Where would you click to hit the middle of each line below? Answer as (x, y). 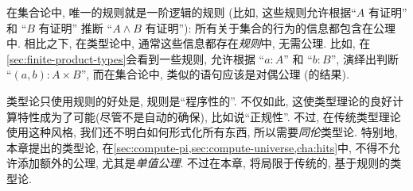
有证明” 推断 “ (76, 27)
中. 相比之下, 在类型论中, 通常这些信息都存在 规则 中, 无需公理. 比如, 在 (189, 43)
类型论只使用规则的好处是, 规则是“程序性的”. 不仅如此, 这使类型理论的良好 (199, 100)
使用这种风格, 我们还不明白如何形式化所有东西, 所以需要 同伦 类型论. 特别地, (202, 132)
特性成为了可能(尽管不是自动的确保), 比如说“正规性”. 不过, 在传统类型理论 (209, 116)
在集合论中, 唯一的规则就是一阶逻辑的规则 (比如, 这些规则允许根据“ (181, 12)
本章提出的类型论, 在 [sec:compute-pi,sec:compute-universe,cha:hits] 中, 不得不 (198, 147)
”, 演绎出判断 (364, 58)
